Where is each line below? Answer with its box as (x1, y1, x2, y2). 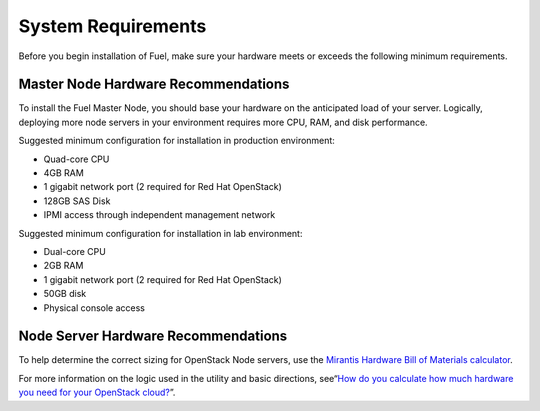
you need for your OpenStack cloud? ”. (18, 386, 176, 399)
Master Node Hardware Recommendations (18, 76, 290, 93)
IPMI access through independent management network (43, 209, 276, 221)
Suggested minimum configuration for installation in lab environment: (18, 227, 303, 239)
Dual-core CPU (43, 245, 107, 257)
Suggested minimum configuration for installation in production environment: (18, 135, 335, 147)
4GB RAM (43, 167, 84, 179)
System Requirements (18, 15, 207, 37)
